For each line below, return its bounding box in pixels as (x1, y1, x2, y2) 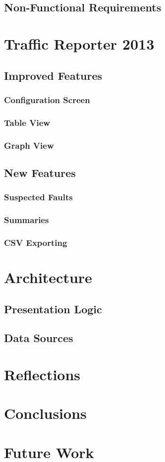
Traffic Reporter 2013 (4, 33, 155, 54)
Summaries (4, 214, 49, 226)
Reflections (4, 364, 81, 384)
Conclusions (4, 403, 87, 423)
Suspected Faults (4, 191, 73, 203)
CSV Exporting (4, 236, 67, 248)
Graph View (4, 139, 54, 151)
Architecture (4, 267, 92, 287)
